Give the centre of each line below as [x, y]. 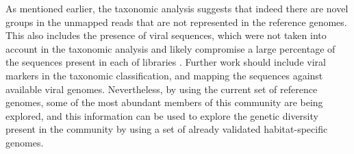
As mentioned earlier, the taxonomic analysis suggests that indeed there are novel [177, 8]
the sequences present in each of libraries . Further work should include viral [166, 62]
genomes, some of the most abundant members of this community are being [164, 102]
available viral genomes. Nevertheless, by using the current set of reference [162, 89]
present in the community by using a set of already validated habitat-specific [167, 129]
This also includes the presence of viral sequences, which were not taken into [166, 35]
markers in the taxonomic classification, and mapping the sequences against [164, 75]
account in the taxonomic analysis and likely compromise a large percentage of [170, 48]
